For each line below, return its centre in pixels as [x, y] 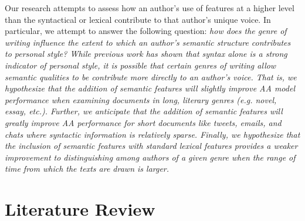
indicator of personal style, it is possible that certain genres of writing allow [140, 65]
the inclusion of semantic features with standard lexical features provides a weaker [151, 146]
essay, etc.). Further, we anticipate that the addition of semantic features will [144, 111]
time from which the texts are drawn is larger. [87, 169]
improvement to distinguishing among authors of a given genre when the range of [150, 157]
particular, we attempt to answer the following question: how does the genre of [146, 31]
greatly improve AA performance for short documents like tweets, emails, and [143, 122]
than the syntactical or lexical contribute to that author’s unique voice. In [138, 19]
